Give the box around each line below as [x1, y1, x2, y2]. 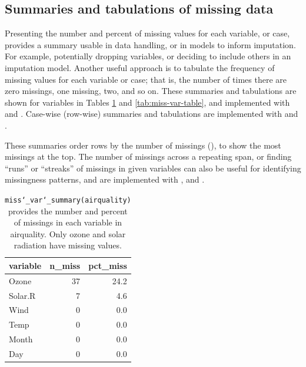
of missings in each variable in [14, 216, 122, 228]
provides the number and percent [8, 204, 128, 217]
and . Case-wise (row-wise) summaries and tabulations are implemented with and [5, 107, 298, 120]
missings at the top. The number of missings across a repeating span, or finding [5, 150, 292, 163]
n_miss [49, 259, 81, 271]
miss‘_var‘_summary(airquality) [5, 196, 131, 204]
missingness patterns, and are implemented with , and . [5, 173, 205, 186]
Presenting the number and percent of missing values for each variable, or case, [5, 27, 290, 39]
